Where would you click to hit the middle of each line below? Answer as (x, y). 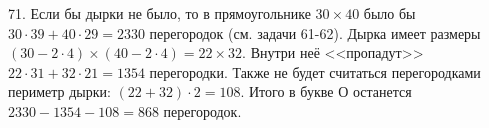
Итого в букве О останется (330, 91)
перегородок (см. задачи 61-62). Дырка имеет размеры (315, 32)
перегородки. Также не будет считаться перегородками (315, 71)
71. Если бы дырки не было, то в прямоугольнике (159, 13)
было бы (389, 13)
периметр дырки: (59, 91)
